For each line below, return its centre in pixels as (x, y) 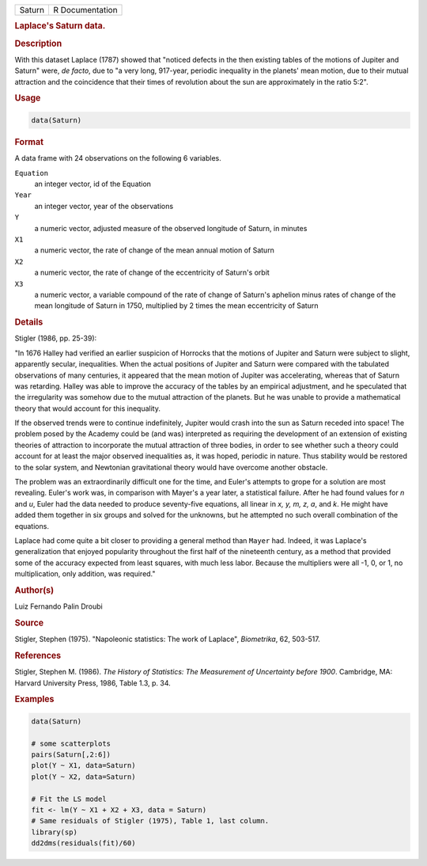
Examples (34, 699)
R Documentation (85, 10)
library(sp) (55, 832)
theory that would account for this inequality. (88, 408)
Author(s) (34, 590)
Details (29, 322)
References (38, 655)
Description (38, 44)
